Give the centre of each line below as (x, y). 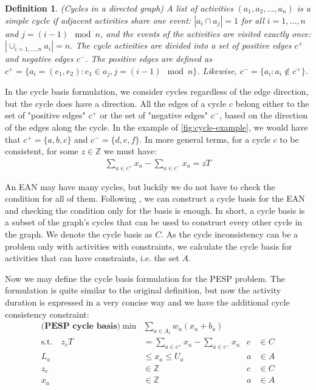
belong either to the (272, 103)
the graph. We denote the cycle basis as (79, 234)
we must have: (130, 151)
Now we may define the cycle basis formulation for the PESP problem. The (145, 278)
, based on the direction (263, 115)
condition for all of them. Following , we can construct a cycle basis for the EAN (155, 198)
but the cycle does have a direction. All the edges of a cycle (116, 103)
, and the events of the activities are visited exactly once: (205, 33)
